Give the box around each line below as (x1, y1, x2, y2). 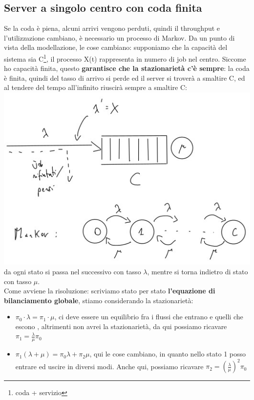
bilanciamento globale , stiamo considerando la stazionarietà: (4, 295, 193, 305)
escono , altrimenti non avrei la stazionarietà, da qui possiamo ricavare (15, 321, 227, 331)
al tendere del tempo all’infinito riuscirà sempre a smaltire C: (4, 82, 187, 92)
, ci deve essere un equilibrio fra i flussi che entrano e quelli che (54, 311, 243, 322)
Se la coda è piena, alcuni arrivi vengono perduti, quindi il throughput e (4, 23, 220, 33)
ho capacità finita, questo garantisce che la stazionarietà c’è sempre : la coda (4, 63, 250, 73)
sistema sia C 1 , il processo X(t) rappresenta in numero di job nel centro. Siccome (4, 52, 246, 64)
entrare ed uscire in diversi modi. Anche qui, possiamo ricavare (15, 361, 204, 371)
